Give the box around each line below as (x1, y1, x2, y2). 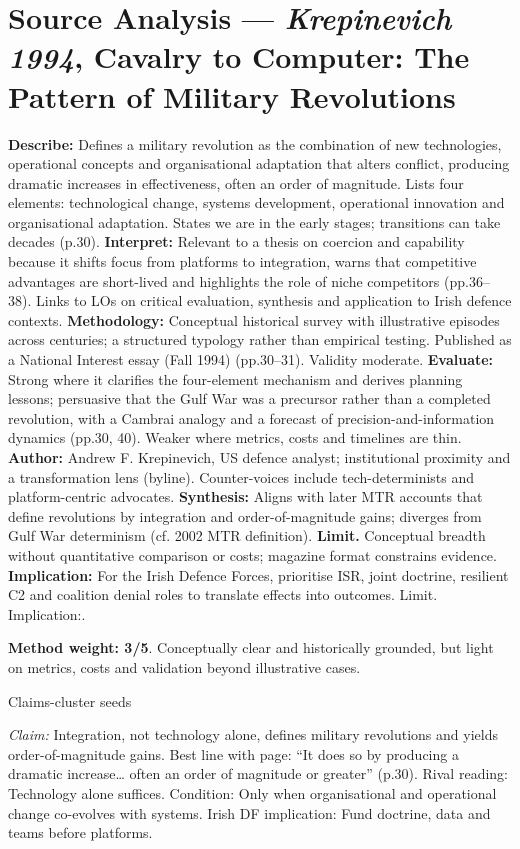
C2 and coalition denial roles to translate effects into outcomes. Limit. (8, 584, 438, 605)
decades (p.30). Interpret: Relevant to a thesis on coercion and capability (8, 231, 465, 252)
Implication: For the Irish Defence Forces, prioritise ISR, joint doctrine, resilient (8, 564, 509, 585)
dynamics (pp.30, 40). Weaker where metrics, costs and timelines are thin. (8, 427, 462, 448)
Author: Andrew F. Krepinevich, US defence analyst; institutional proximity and (8, 447, 511, 467)
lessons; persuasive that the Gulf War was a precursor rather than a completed (8, 388, 491, 409)
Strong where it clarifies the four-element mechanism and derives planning (8, 368, 463, 389)
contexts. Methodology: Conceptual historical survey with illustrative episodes (8, 309, 500, 330)
